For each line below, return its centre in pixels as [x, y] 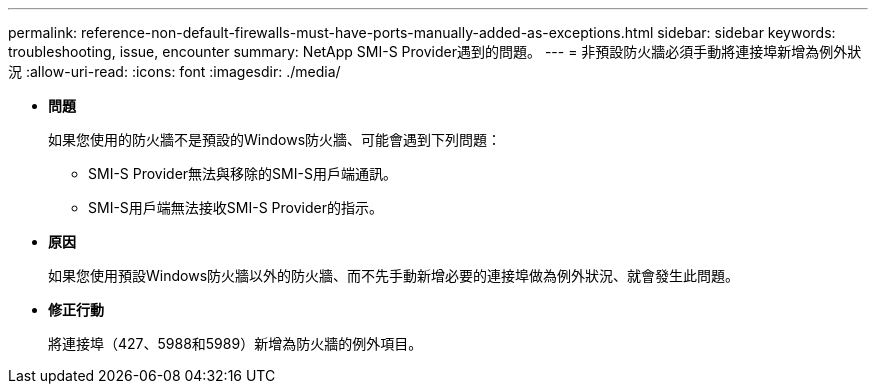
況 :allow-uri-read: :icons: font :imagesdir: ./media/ [174, 71]
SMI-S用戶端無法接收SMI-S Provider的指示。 [235, 207]
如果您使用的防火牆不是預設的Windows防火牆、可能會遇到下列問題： [275, 139]
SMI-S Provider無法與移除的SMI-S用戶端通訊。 [242, 173]
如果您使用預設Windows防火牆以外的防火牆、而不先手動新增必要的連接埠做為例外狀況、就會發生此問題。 [394, 275]
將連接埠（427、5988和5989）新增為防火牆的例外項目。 [235, 343]
